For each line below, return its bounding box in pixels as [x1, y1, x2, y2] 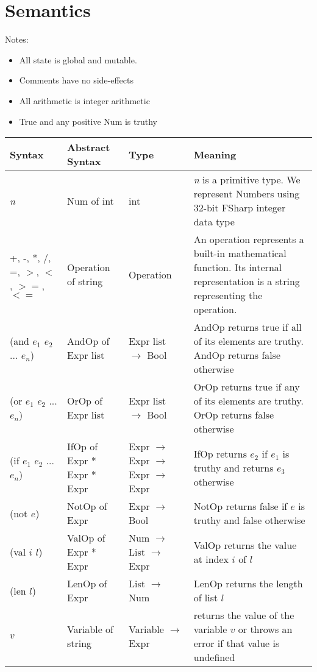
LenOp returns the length [193, 576, 303, 591]
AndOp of [66, 334, 110, 348]
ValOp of [66, 531, 105, 545]
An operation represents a [193, 232, 304, 247]
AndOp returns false [193, 348, 281, 363]
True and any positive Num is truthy [19, 115, 157, 127]
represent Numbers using [193, 186, 300, 201]
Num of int [66, 193, 114, 208]
